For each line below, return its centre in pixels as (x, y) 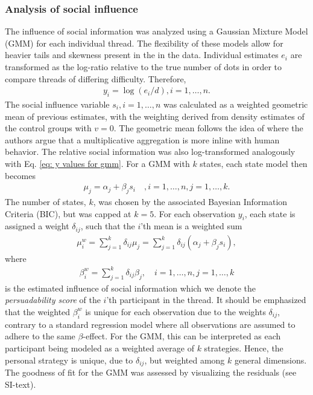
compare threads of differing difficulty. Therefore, (96, 78)
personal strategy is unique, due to (69, 360)
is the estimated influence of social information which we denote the (130, 288)
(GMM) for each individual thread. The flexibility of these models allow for (144, 43)
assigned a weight (37, 226)
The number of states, (46, 201)
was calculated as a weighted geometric (236, 104)
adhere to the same (40, 336)
